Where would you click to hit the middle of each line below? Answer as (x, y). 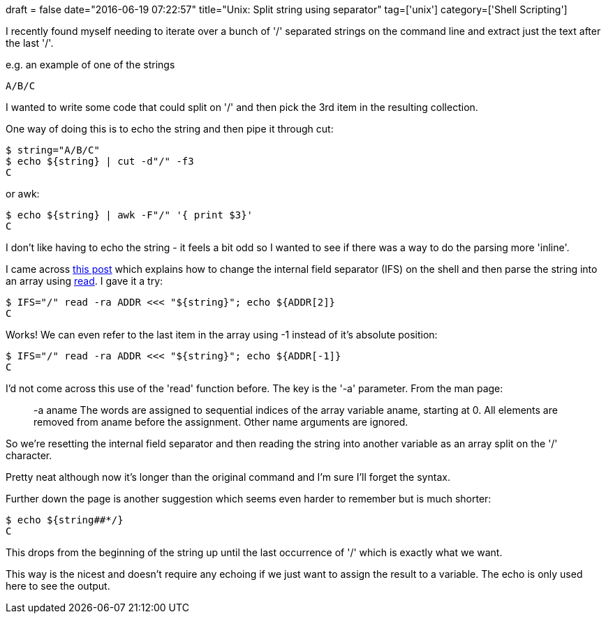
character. (29, 455)
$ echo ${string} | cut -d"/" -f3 (100, 161)
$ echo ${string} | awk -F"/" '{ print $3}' (130, 215)
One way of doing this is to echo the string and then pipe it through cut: (170, 129)
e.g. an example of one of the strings (90, 65)
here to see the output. (58, 586)
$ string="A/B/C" (53, 150)
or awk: (23, 194)
